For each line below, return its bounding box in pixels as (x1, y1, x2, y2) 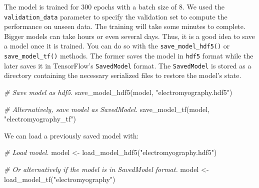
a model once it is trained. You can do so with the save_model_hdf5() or (4, 40, 230, 51)
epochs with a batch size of (93, 1, 177, 11)
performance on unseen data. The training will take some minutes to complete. (4, 21, 245, 31)
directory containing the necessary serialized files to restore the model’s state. (4, 70, 241, 80)
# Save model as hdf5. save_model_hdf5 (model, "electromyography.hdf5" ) (4, 87, 232, 97)
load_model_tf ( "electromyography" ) (4, 173, 115, 184)
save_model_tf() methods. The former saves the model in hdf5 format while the (4, 50, 253, 61)
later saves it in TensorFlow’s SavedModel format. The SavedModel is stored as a (4, 60, 251, 70)
